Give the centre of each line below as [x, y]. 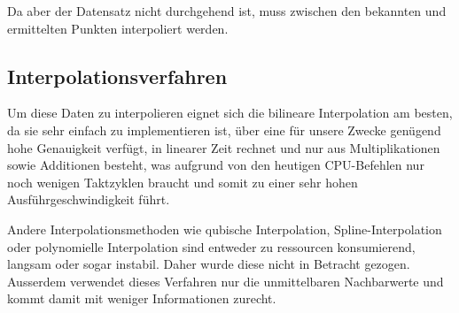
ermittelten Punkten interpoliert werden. [118, 28]
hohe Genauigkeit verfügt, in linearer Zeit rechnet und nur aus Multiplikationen [224, 147]
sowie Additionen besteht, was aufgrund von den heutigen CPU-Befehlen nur [216, 165]
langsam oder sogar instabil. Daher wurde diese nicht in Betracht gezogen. [209, 264]
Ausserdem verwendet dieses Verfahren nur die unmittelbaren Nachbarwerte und [226, 281]
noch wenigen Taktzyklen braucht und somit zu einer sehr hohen [183, 182]
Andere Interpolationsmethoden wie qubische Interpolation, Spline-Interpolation [225, 229]
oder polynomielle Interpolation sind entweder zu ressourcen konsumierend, [211, 246]
